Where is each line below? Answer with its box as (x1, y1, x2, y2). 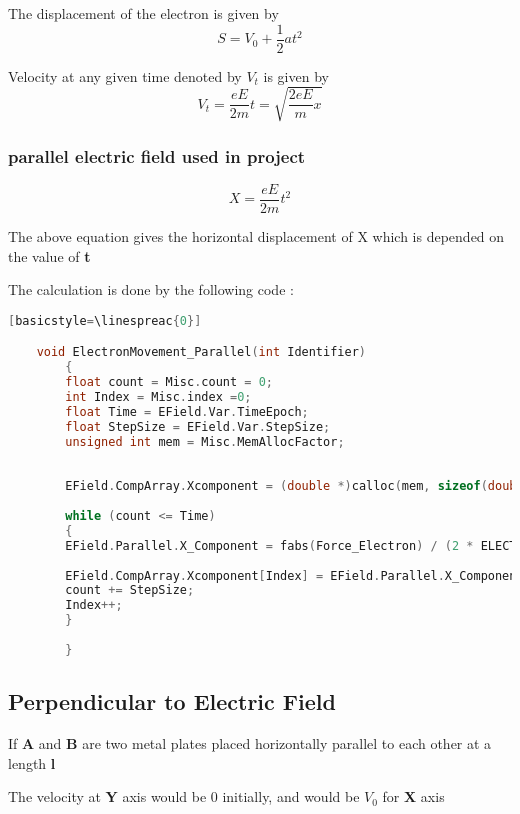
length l (8, 752, 56, 773)
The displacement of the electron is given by (8, 3, 279, 23)
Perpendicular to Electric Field (8, 686, 336, 717)
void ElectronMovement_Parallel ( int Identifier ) (36, 345, 366, 360)
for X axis (382, 786, 445, 807)
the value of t (8, 245, 91, 266)
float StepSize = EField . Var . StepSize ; (65, 419, 331, 434)
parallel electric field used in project (8, 143, 306, 168)
